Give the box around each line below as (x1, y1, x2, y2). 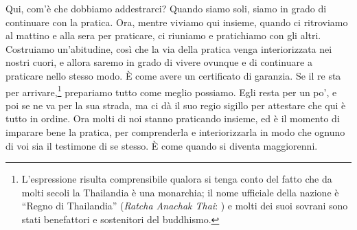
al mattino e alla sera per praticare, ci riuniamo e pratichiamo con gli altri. (5, 28, 321, 43)
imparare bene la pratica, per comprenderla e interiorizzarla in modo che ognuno (5, 125, 345, 139)
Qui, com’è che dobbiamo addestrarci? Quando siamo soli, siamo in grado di (5, 1, 327, 15)
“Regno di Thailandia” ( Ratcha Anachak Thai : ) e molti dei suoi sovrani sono (21, 198, 348, 213)
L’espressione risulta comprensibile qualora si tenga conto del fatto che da (21, 172, 332, 186)
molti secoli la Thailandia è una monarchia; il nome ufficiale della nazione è (21, 185, 339, 199)
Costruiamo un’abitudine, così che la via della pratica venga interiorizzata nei (5, 41, 332, 56)
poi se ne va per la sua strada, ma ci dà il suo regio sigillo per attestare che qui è (5, 97, 346, 112)
